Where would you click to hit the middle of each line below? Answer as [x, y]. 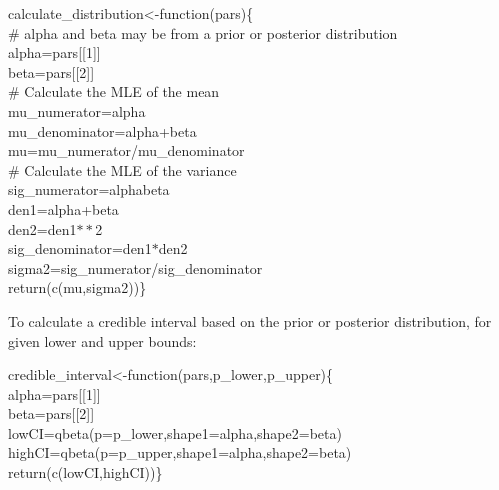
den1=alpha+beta [63, 208]
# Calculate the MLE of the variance [122, 169]
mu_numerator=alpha [77, 110]
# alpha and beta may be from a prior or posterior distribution [203, 32]
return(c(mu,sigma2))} [77, 287]
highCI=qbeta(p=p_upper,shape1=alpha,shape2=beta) [180, 452]
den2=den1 [42, 228]
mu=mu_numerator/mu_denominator [126, 150]
